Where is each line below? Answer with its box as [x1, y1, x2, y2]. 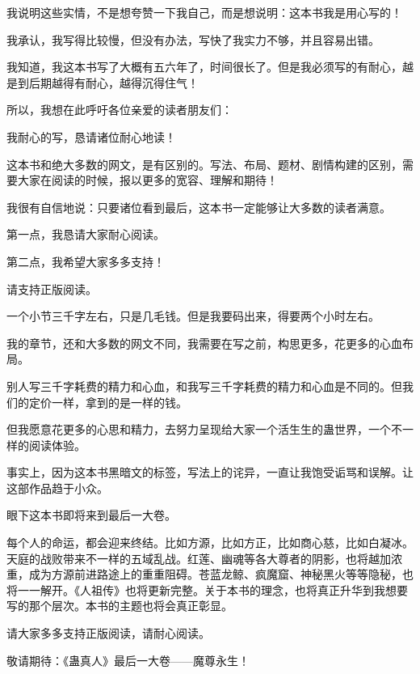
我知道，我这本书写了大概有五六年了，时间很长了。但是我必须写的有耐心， [6, 58, 402, 75]
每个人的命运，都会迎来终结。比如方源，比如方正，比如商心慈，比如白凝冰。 [6, 534, 414, 551]
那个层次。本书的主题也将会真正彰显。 [28, 597, 233, 614]
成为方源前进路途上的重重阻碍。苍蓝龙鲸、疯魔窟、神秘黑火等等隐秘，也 [28, 566, 414, 583]
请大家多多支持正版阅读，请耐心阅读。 [6, 625, 210, 642]
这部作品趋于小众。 [6, 479, 108, 496]
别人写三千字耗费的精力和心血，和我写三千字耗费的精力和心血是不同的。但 [6, 377, 402, 394]
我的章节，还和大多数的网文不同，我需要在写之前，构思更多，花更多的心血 [6, 334, 402, 351]
